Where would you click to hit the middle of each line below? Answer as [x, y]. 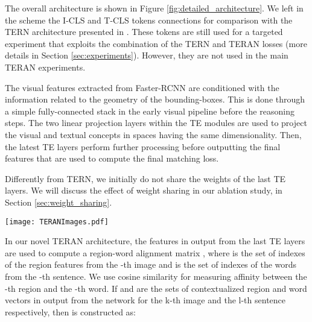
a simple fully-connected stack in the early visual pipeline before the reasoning [150, 111]
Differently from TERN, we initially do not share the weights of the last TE [145, 178]
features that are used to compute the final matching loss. [112, 158]
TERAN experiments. [45, 67]
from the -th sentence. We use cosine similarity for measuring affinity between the [156, 276]
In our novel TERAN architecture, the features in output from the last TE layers [155, 241]
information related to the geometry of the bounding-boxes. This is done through [155, 99]
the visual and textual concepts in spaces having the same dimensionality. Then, [153, 134]
